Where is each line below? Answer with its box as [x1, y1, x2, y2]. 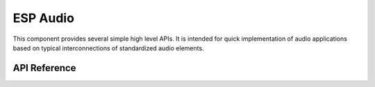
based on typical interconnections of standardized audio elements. [12, 43, 204, 52]
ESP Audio [12, 10, 74, 26]
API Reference [12, 62, 76, 74]
